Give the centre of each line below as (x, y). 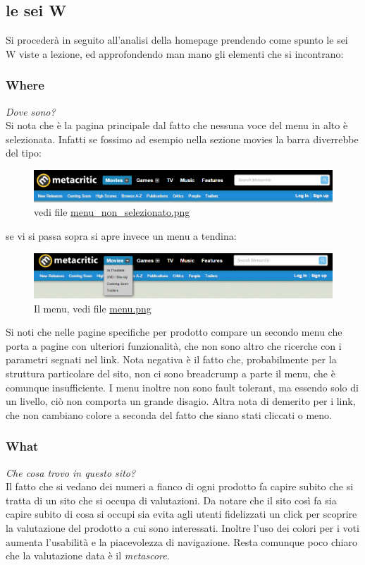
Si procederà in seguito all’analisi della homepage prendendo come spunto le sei (177, 40)
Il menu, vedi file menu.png (93, 308)
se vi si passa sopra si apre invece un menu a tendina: (121, 236)
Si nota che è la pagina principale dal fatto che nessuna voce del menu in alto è (177, 125)
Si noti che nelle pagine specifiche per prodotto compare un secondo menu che (174, 332)
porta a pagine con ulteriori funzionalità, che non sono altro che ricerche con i (174, 345)
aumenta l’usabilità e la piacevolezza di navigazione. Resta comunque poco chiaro (181, 541)
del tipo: (24, 153)
